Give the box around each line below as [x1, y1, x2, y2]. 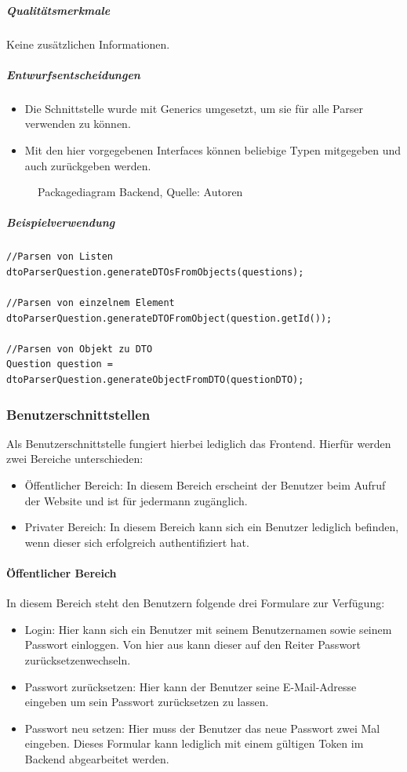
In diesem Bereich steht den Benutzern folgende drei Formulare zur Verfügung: [6, 595, 385, 611]
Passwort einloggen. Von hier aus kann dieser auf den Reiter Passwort [24, 636, 362, 653]
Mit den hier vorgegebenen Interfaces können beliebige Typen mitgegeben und [24, 141, 402, 158]
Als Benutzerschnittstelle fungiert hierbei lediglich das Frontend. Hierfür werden [6, 435, 391, 451]
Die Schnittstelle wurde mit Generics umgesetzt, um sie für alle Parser [24, 100, 363, 116]
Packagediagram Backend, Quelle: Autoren [38, 184, 243, 200]
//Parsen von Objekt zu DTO [6, 343, 153, 355]
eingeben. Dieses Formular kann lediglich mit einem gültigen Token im [24, 735, 364, 752]
